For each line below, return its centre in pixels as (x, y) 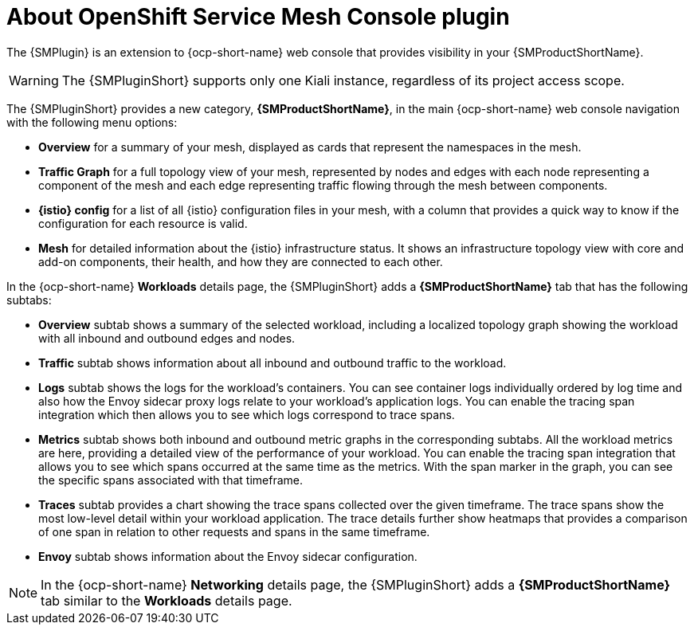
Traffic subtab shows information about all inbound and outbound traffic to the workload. (273, 363)
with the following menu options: (92, 122)
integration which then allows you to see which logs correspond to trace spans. (247, 414)
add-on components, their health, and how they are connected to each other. (241, 261)
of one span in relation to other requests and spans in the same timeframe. (234, 531)
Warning (34, 80)
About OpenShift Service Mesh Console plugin (258, 17)
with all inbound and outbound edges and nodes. (167, 338)
